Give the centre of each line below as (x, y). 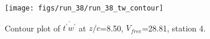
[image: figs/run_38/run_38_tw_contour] (84, 8)
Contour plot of (32, 28)
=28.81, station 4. (174, 28)
